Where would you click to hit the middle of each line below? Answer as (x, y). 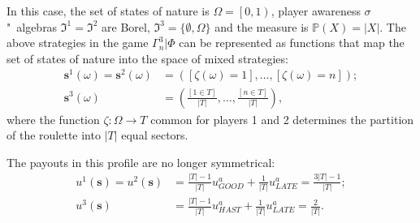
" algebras (32, 26)
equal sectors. (155, 135)
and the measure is (262, 26)
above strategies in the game (78, 43)
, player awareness (316, 11)
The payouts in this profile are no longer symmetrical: (141, 162)
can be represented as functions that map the (292, 43)
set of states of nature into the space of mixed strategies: (147, 58)
